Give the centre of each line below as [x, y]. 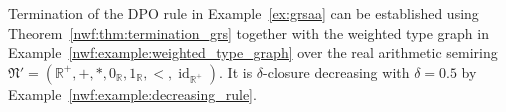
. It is [236, 71]
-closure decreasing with [336, 71]
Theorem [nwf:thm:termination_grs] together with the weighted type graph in [248, 32]
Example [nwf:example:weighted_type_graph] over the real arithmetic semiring [253, 52]
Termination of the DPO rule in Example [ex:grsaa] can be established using [243, 13]
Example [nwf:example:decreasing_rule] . [132, 93]
